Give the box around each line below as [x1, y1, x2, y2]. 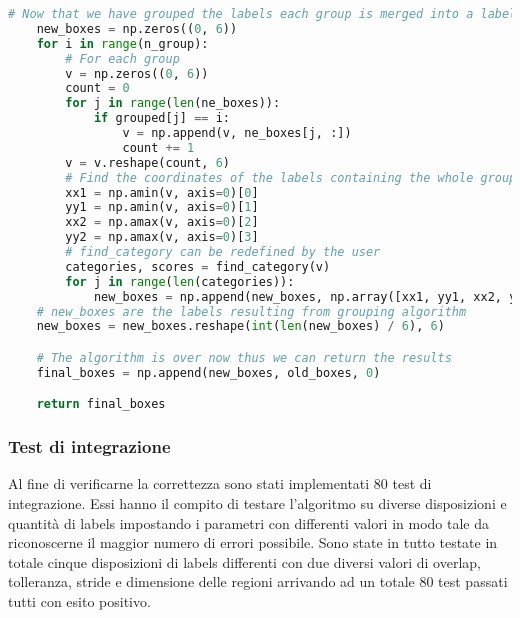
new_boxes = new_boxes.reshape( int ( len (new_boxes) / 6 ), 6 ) [36, 319, 445, 334]
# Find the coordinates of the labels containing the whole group [65, 170, 517, 185]
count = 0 [65, 81, 130, 96]
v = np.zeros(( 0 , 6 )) [65, 66, 209, 81]
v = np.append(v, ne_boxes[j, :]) [122, 126, 352, 140]
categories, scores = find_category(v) [65, 259, 331, 274]
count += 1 [122, 140, 195, 155]
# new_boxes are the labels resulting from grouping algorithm [36, 304, 467, 319]
